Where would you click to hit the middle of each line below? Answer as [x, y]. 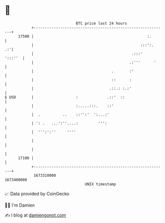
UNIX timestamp [100, 184]
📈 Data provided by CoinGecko [37, 194]
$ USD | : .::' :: [65, 97]
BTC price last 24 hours [101, 23]
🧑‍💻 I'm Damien [20, 205]
